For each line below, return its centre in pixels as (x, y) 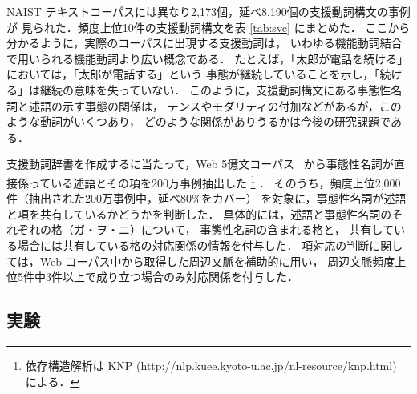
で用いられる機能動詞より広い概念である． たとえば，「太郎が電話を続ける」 (208, 58)
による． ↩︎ (53, 381)
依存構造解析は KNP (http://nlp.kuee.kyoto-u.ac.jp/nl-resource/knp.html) (211, 365)
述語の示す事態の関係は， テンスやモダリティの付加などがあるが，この (215, 105)
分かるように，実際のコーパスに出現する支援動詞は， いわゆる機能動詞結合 (204, 43)
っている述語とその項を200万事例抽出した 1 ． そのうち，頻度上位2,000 (215, 181)
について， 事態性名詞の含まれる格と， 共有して (267, 229)
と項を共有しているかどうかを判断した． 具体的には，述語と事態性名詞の (199, 213)
